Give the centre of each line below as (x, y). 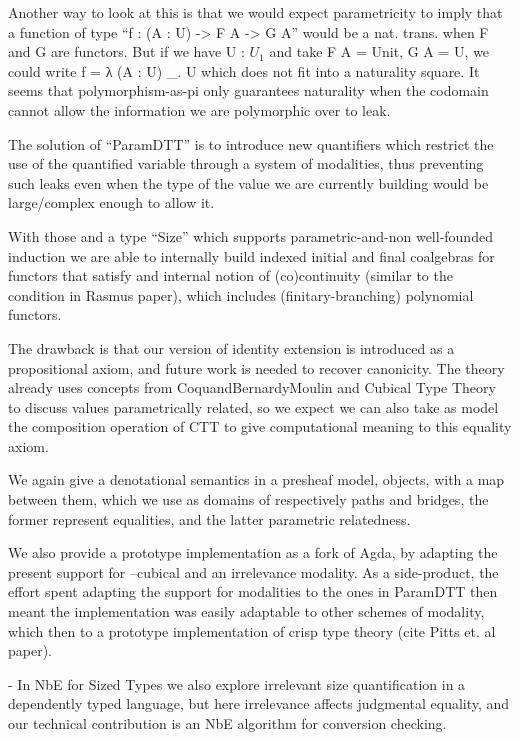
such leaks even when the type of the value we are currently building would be (248, 182)
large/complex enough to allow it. (111, 202)
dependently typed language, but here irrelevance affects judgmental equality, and (259, 703)
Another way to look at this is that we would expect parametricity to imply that (255, 12)
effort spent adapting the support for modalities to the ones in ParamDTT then (253, 591)
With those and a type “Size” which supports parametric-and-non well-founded (250, 235)
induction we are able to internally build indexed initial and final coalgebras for (251, 255)
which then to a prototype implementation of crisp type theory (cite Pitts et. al (252, 630)
